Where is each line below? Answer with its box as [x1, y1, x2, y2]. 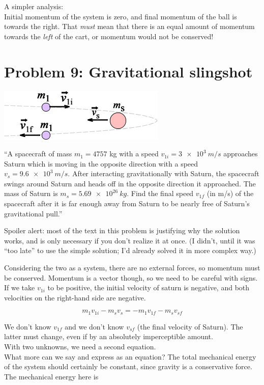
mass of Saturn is [4, 188, 58, 199]
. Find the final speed [127, 188, 194, 199]
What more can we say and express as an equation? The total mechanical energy [4, 351, 256, 362]
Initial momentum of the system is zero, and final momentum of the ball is [4, 11, 237, 21]
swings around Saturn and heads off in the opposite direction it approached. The [4, 178, 256, 188]
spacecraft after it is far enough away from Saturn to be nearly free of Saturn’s [4, 198, 250, 209]
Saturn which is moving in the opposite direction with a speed [4, 158, 198, 169]
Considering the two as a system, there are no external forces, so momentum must [4, 262, 260, 273]
